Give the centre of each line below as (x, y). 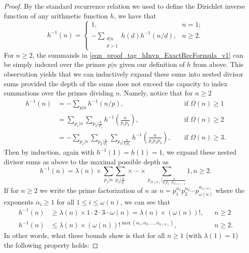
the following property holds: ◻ (51, 245)
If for (11, 190)
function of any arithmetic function (56, 15)
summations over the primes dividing (59, 93)
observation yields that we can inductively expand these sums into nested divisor (124, 74)
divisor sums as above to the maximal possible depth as (86, 161)
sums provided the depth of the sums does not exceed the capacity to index (116, 83)
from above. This (218, 64)
